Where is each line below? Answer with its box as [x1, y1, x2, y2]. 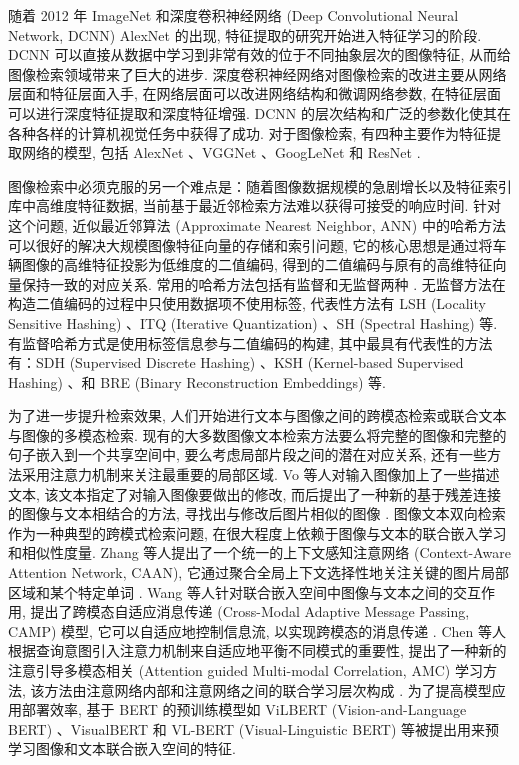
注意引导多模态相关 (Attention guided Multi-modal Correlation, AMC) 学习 [8, 660, 483, 680]
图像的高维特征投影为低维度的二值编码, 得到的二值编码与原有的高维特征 [21, 254, 493, 275]
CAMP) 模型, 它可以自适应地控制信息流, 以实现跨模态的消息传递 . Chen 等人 [8, 620, 506, 641]
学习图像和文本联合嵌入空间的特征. [8, 738, 236, 759]
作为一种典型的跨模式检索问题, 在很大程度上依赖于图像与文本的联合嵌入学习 [8, 522, 507, 543]
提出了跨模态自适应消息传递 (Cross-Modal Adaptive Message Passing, [30, 601, 470, 622]
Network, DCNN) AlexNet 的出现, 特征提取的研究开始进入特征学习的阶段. [8, 24, 482, 45]
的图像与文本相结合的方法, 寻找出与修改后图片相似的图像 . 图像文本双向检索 [8, 503, 506, 524]
